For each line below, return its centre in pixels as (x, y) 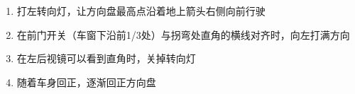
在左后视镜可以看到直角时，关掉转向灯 (106, 58)
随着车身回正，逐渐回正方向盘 (86, 82)
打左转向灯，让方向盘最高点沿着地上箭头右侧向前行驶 (141, 11)
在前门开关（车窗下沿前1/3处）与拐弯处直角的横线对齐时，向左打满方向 (183, 34)
